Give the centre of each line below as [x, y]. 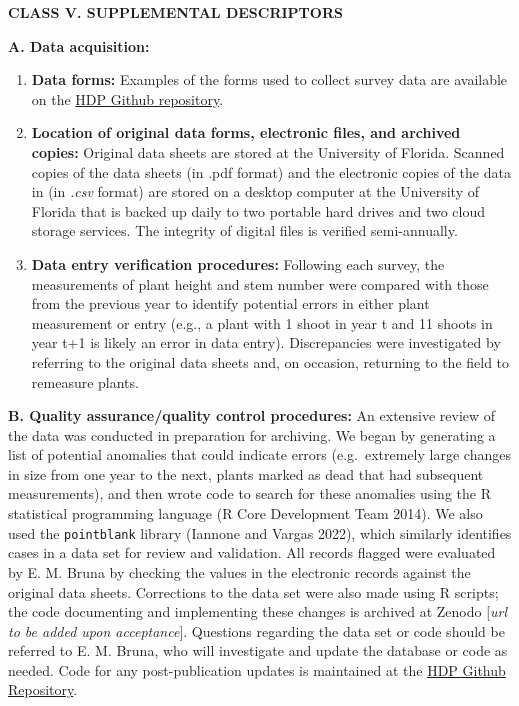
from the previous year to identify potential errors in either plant [230, 303]
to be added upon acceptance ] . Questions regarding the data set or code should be [256, 630]
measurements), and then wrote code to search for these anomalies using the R [249, 493]
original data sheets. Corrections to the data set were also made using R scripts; [253, 591]
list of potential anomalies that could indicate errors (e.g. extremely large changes [259, 454]
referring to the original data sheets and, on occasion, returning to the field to [270, 361]
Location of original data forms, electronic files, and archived [246, 132]
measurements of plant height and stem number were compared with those [260, 283]
